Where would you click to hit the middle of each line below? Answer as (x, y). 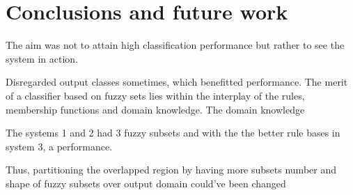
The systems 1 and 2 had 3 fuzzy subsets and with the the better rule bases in (173, 133)
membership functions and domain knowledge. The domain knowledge (155, 109)
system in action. (42, 58)
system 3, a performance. (59, 146)
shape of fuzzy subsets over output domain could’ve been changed (146, 183)
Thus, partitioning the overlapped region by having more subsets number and (171, 170)
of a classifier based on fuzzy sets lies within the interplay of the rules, (155, 95)
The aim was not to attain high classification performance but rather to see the (175, 45)
